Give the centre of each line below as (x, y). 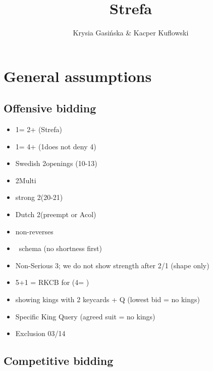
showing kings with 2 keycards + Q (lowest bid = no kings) (108, 299)
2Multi (26, 180)
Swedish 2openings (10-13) (56, 163)
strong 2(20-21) (39, 197)
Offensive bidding (50, 108)
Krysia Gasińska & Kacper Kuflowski (131, 33)
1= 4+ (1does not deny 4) (56, 146)
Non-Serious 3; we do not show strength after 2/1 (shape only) (112, 265)
